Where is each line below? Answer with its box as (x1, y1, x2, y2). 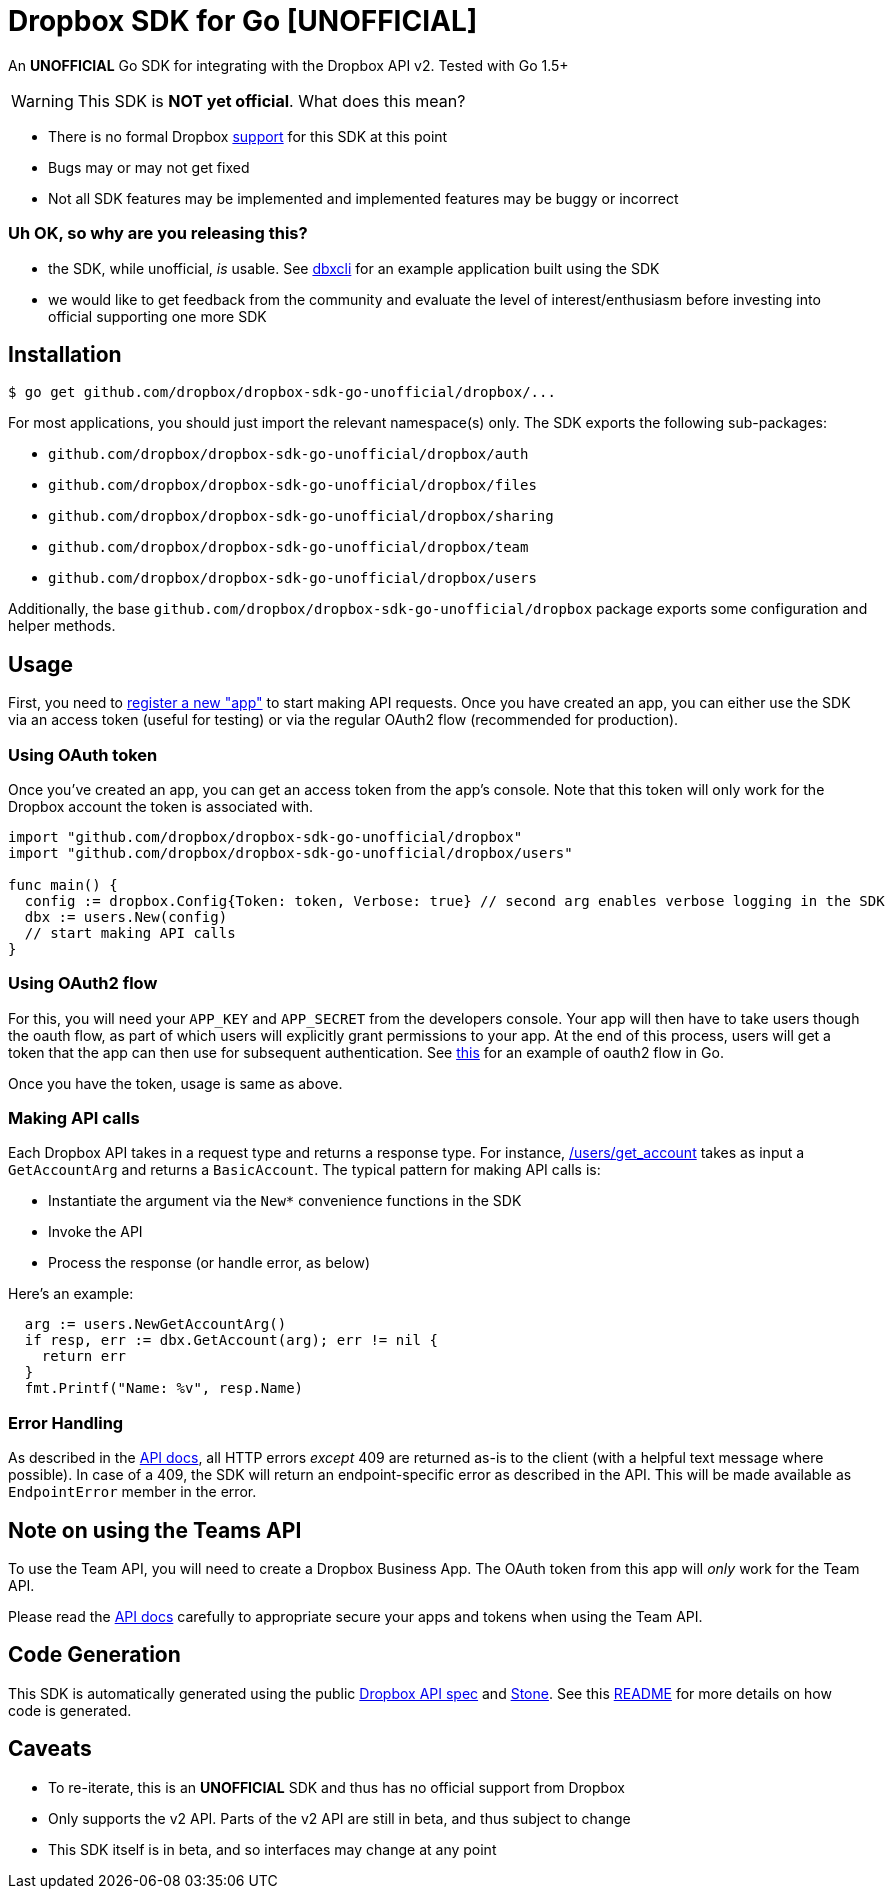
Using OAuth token (8, 744, 158, 765)
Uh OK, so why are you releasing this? (8, 223, 308, 244)
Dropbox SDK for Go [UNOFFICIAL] (8, 4, 478, 38)
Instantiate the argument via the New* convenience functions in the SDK (48, 1192, 522, 1210)
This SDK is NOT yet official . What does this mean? (77, 90, 466, 111)
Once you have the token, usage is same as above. (8, 1074, 343, 1092)
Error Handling (8, 1412, 124, 1433)
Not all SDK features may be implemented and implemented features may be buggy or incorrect (48, 189, 679, 207)
